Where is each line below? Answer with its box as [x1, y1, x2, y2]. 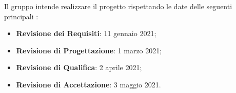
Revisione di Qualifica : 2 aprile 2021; [16, 62, 142, 73]
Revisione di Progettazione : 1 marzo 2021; [16, 45, 162, 55]
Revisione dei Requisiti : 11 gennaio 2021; [16, 28, 156, 39]
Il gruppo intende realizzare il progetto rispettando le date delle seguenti [4, 1, 232, 11]
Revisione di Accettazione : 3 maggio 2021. [16, 79, 161, 89]
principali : [4, 11, 38, 21]
